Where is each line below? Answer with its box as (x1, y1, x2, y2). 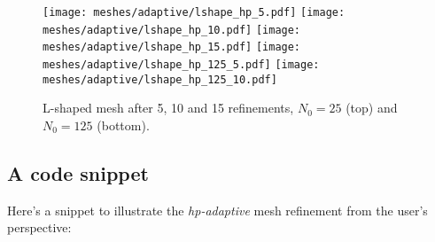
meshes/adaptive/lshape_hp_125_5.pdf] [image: (43, 58, 320, 71)
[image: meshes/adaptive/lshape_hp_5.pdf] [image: (43, 6, 346, 19)
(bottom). (97, 115, 150, 134)
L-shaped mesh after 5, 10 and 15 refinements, (43, 98, 294, 117)
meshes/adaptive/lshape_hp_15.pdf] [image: (43, 41, 301, 54)
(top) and (346, 98, 398, 117)
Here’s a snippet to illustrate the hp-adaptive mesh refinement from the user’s (7, 200, 428, 219)
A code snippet (7, 159, 149, 186)
